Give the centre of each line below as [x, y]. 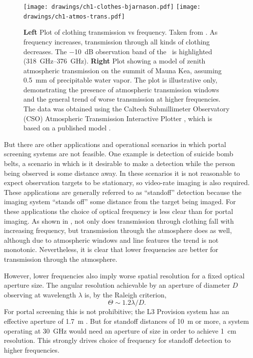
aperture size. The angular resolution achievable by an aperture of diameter [117, 285]
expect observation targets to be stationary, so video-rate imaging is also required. [127, 182]
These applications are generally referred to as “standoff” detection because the [123, 192]
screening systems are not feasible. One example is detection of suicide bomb [119, 154]
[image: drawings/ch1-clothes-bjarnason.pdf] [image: [112, 7]
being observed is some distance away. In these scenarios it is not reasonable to [122, 173]
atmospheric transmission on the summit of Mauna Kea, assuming [123, 70]
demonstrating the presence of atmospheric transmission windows [121, 89]
